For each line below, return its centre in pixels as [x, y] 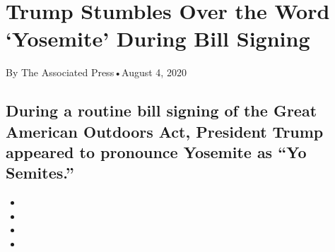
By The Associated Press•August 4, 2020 [96, 72]
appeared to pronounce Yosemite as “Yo [156, 152]
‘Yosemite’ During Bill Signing [158, 38]
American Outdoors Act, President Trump [165, 131]
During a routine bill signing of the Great [161, 110]
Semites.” [40, 173]
